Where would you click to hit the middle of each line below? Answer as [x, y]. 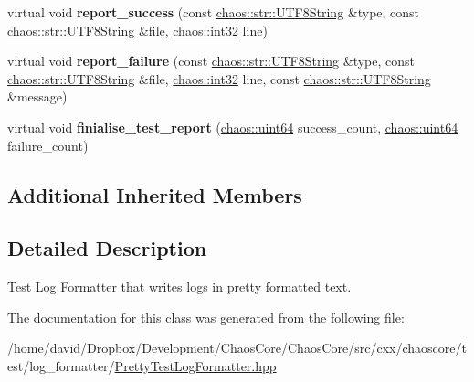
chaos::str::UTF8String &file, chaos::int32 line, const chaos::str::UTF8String [219, 78]
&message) [37, 96]
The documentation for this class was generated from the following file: [206, 317]
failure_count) [48, 145]
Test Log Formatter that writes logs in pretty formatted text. [179, 286]
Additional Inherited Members [155, 194]
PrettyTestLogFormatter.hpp [195, 365]
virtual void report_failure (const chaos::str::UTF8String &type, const [211, 61]
